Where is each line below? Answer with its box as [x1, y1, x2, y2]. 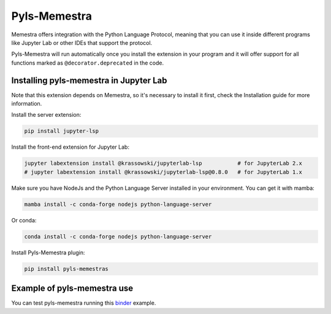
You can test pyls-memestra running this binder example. [11, 299, 156, 307]
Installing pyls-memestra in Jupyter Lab [11, 75, 167, 85]
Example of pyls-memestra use [11, 283, 134, 294]
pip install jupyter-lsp [24, 128, 99, 135]
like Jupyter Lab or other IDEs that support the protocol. [11, 39, 153, 46]
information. [11, 100, 42, 108]
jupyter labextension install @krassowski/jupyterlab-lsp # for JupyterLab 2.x [24, 160, 303, 167]
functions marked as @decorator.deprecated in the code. [11, 59, 164, 66]
